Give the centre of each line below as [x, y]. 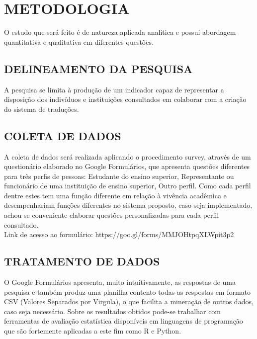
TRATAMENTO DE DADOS [82, 261]
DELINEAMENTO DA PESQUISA [98, 68]
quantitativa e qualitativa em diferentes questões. [79, 42]
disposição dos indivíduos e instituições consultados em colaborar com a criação [125, 99]
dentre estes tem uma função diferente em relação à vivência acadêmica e [115, 195]
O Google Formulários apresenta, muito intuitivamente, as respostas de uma [120, 282]
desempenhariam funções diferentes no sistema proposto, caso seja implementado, [128, 205]
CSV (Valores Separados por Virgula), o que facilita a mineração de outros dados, [129, 301]
